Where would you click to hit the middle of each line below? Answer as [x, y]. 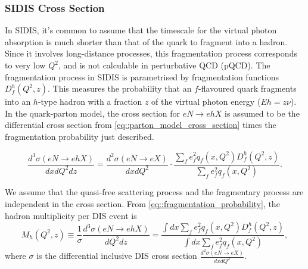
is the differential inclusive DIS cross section [117, 256]
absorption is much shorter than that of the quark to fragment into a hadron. [146, 41]
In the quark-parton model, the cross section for [92, 113]
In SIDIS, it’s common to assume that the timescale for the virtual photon [141, 30]
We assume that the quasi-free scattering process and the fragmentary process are [154, 192]
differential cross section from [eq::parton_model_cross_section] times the [141, 125]
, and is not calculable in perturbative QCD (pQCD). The [164, 65]
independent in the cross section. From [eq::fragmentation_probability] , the [142, 204]
